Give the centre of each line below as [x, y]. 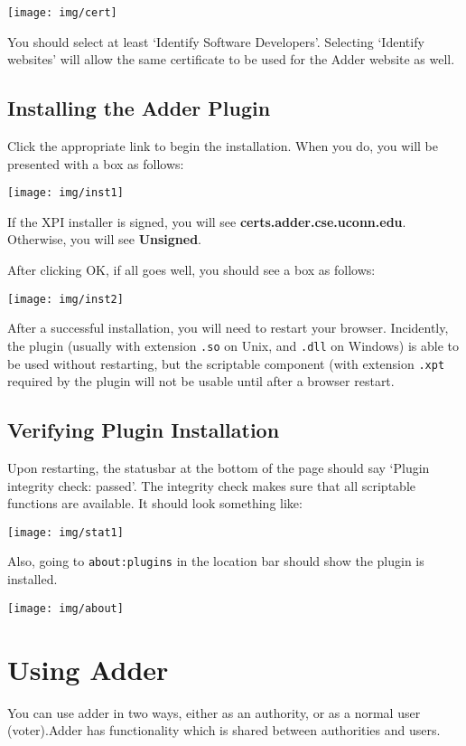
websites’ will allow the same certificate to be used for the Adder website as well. [231, 59]
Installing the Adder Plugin [139, 108]
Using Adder [88, 669]
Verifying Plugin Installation [144, 430]
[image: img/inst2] [65, 299]
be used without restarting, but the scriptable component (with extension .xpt [226, 363]
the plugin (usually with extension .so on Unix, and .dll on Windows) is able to [233, 345]
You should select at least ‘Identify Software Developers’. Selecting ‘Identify [216, 41]
